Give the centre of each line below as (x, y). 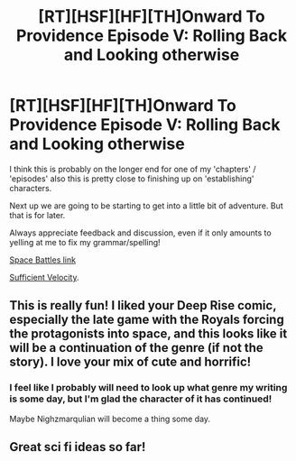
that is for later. (37, 215)
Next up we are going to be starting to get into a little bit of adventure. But (146, 206)
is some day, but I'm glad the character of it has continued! (141, 399)
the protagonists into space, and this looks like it (148, 334)
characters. (31, 188)
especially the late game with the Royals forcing (147, 320)
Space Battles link (43, 260)
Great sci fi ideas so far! (78, 447)
